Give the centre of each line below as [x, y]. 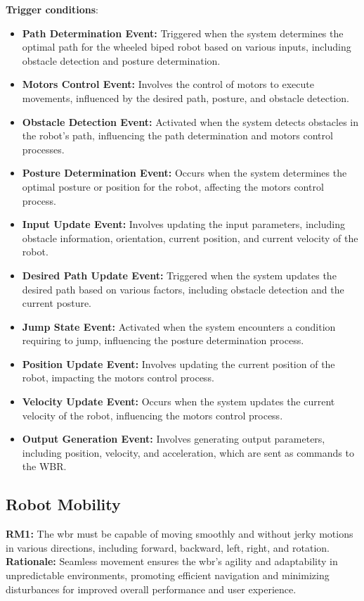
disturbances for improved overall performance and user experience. [151, 589]
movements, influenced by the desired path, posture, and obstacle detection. [186, 97]
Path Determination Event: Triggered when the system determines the [183, 33]
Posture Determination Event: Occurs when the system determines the [184, 173]
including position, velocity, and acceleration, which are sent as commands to [188, 452]
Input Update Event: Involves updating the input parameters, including [183, 224]
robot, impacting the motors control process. [118, 378]
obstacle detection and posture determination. [121, 60]
